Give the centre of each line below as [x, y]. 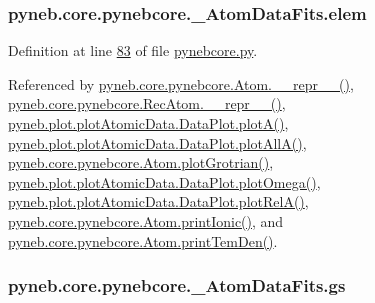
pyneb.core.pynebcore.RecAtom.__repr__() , [147, 103]
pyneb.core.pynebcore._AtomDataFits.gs [177, 285]
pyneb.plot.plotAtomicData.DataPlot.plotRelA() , [158, 201]
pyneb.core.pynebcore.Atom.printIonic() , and [146, 220]
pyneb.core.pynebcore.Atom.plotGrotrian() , [141, 162]
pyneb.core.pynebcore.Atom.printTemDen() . [143, 240]
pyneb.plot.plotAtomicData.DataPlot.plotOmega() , [164, 181]
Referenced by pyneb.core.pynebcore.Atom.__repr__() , [181, 83]
